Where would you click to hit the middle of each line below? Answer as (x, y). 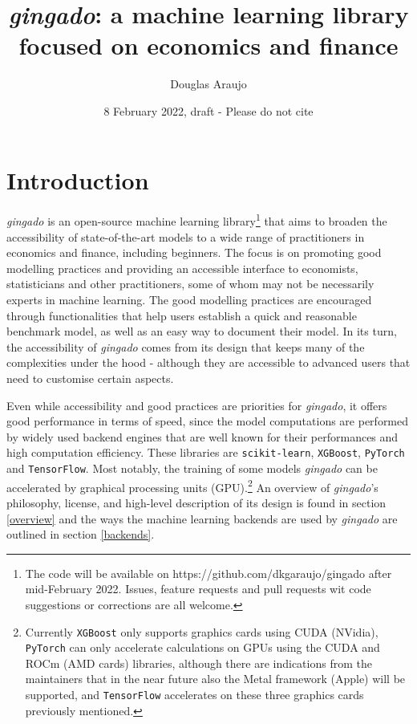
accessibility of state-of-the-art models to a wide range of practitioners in (186, 236)
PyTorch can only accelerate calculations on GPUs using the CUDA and (202, 647)
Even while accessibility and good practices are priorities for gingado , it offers (197, 405)
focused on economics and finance (208, 45)
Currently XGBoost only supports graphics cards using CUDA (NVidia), (202, 631)
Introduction (78, 179)
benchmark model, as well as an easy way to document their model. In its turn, (202, 331)
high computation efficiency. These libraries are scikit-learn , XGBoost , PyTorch (206, 452)
